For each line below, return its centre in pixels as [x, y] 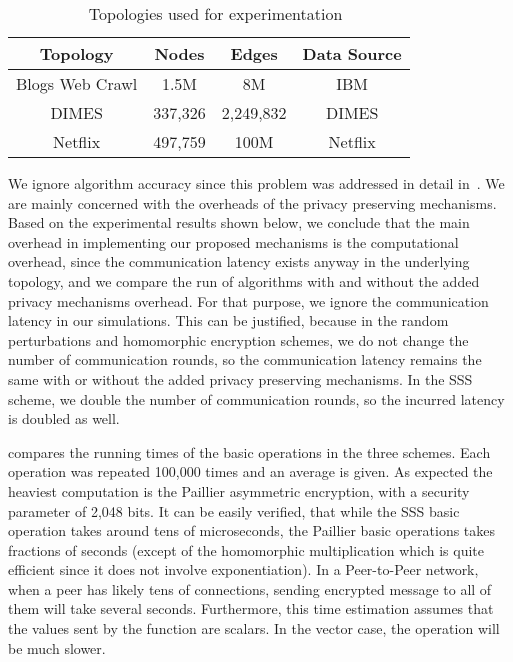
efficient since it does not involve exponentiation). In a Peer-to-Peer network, [243, 569]
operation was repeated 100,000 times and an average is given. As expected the [250, 471]
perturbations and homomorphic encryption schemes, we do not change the [238, 339]
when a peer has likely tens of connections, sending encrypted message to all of [250, 588]
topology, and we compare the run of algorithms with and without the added [244, 280]
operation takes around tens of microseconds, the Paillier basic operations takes [252, 530]
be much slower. [57, 647]
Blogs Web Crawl [77, 83]
